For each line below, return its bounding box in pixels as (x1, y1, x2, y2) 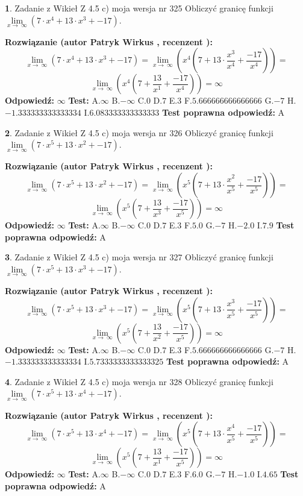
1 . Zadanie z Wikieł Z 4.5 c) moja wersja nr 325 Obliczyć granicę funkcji (5, 2, 273, 14)
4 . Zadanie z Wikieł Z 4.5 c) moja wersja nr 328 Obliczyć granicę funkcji (5, 375, 273, 388)
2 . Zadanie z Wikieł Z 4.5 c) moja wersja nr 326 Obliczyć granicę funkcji (5, 126, 273, 139)
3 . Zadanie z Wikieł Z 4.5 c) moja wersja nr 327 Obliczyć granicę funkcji (5, 251, 273, 263)
